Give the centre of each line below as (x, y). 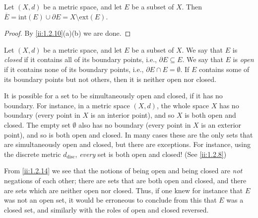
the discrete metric (32, 154)
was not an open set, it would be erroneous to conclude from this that (110, 200)
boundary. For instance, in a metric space (67, 105)
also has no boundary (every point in (135, 124)
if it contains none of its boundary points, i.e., (74, 69)
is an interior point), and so (132, 115)
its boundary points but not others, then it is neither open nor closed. (110, 79)
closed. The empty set (37, 124)
